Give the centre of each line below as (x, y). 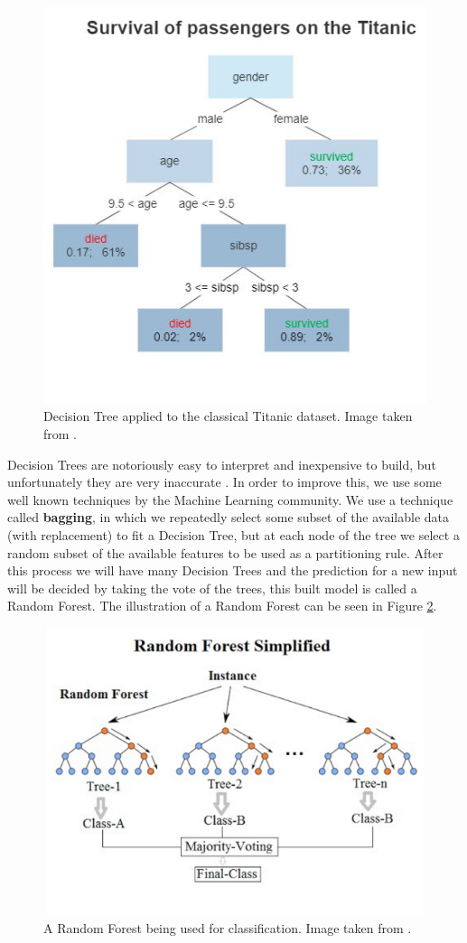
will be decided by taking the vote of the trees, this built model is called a (212, 588)
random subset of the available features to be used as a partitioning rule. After (225, 552)
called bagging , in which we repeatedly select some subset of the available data (229, 517)
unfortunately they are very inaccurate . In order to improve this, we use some (224, 482)
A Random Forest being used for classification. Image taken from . (228, 927)
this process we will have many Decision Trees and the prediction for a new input (233, 570)
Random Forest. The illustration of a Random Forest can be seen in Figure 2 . (222, 606)
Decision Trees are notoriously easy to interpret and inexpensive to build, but (222, 464)
